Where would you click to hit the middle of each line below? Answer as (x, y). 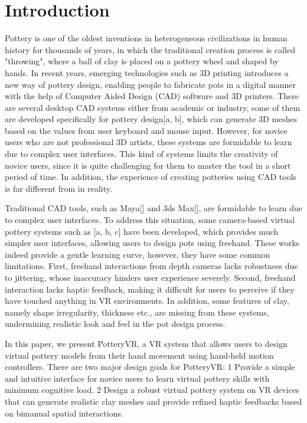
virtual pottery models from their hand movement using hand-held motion (139, 355)
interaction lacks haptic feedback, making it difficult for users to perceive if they (150, 289)
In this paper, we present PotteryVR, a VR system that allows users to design (146, 343)
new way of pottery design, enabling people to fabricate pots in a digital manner (151, 84)
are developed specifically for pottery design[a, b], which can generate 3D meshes (151, 119)
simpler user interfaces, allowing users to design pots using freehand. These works (152, 243)
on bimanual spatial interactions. (64, 413)
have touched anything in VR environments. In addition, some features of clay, (147, 301)
